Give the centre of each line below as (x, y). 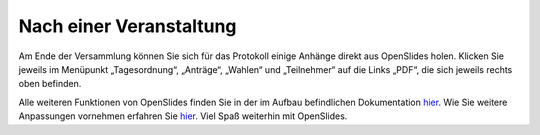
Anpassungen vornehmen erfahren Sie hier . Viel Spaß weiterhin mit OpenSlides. (183, 116)
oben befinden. (50, 84)
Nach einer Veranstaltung (127, 26)
